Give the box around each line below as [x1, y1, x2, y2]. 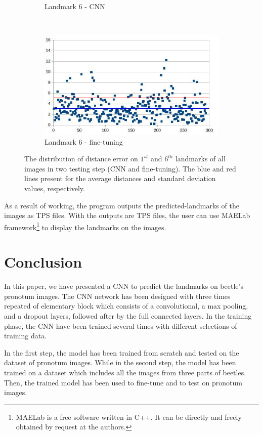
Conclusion [4, 251, 82, 272]
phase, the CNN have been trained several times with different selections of [4, 320, 237, 331]
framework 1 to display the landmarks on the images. [4, 220, 166, 232]
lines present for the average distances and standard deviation [24, 173, 216, 184]
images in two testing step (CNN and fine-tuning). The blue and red [24, 163, 236, 173]
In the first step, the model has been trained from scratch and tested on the [4, 347, 239, 358]
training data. [4, 330, 47, 341]
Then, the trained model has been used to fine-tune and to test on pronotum [4, 377, 242, 387]
